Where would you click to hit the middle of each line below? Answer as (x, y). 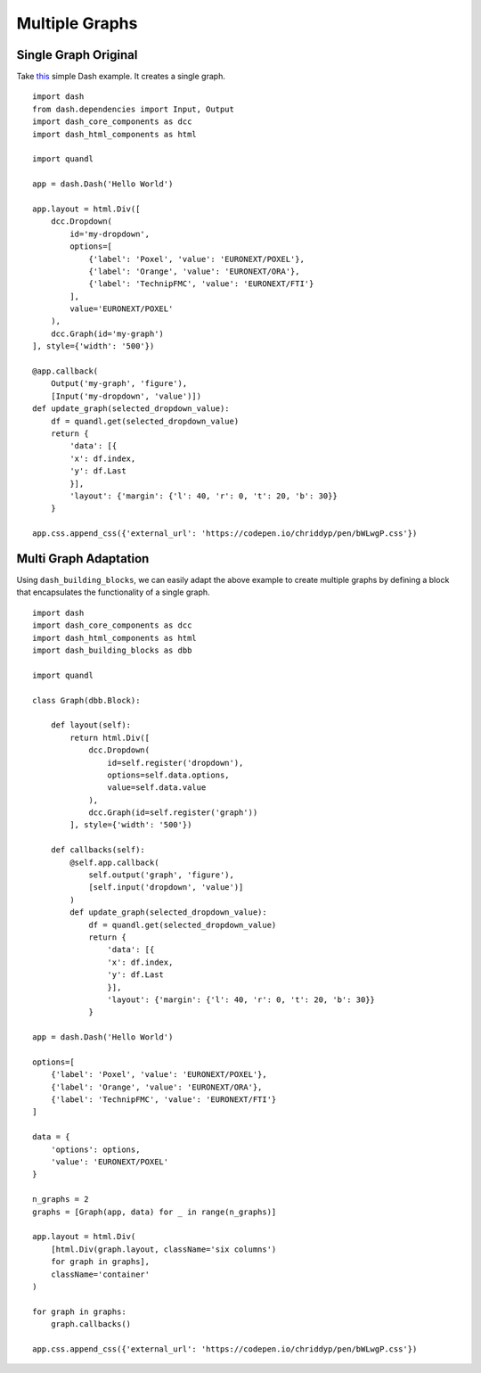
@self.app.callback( (114, 862)
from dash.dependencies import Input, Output (134, 109)
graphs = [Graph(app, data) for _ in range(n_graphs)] (155, 1212)
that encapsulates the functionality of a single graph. (113, 592)
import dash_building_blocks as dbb (112, 650)
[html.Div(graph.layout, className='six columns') (163, 1249)
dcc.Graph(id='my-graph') (107, 333)
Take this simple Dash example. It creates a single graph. (121, 77)
